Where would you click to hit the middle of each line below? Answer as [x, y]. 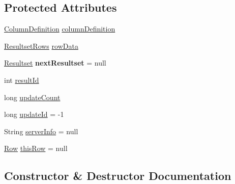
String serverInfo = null [41, 131]
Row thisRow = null [36, 148]
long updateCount [32, 97]
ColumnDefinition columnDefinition [60, 29]
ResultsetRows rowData [41, 45]
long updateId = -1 [34, 114]
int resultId [22, 80]
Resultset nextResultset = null [55, 63]
